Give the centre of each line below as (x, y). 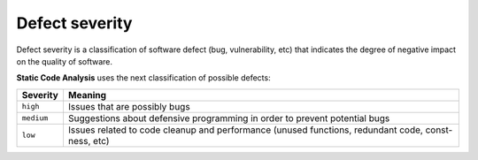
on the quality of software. (65, 61)
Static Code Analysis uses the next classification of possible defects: (143, 78)
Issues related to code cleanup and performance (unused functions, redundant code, (246, 130)
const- (439, 130)
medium (35, 118)
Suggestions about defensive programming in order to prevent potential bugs (229, 118)
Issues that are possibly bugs (129, 106)
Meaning (87, 95)
